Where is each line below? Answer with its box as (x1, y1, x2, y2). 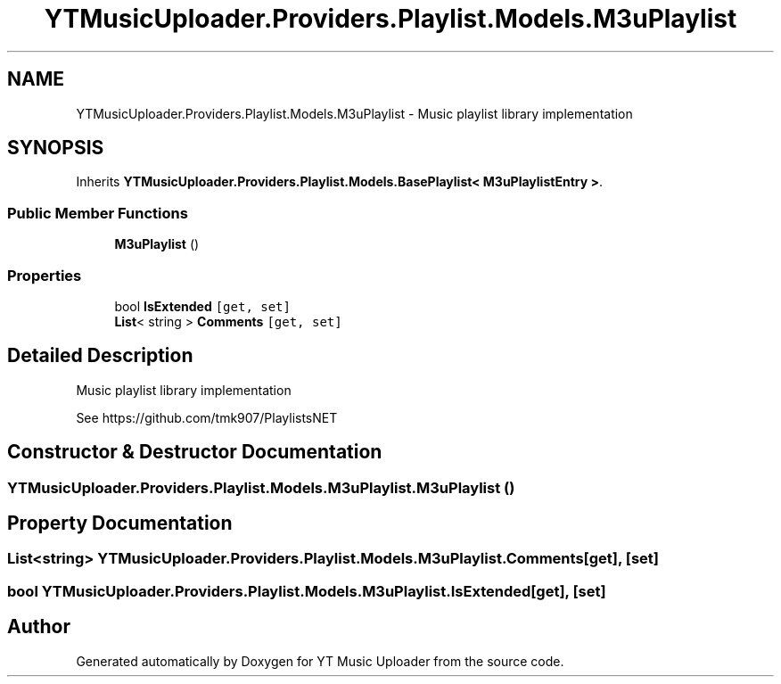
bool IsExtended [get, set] (114, 298, 291, 314)
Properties (7, 266, 82, 284)
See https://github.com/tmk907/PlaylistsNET (76, 409, 338, 425)
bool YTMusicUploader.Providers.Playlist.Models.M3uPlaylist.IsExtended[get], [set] (7, 581, 606, 600)
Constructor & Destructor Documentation (7, 441, 382, 464)
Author (7, 615, 70, 639)
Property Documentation (7, 512, 233, 535)
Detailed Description (7, 344, 193, 367)
